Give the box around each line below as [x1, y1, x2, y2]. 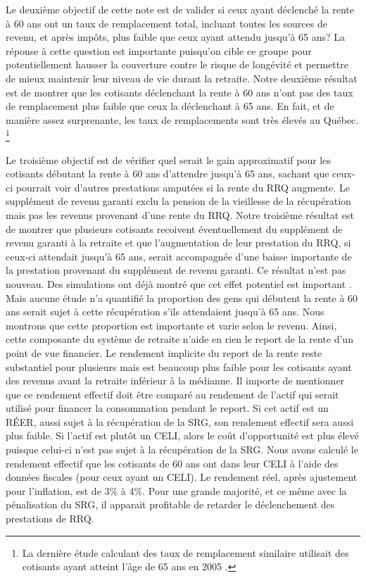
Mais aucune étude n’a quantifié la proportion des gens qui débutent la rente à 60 [6, 290, 358, 305]
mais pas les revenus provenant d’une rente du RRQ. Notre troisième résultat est [6, 207, 354, 222]
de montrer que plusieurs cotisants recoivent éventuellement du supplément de [6, 221, 343, 236]
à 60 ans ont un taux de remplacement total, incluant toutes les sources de [6, 15, 327, 30]
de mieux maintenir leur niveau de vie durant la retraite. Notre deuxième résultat [6, 70, 358, 85]
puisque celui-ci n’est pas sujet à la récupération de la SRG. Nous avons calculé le [6, 442, 358, 457]
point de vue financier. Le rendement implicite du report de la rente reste [6, 345, 322, 360]
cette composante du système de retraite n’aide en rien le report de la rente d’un [6, 332, 353, 346]
